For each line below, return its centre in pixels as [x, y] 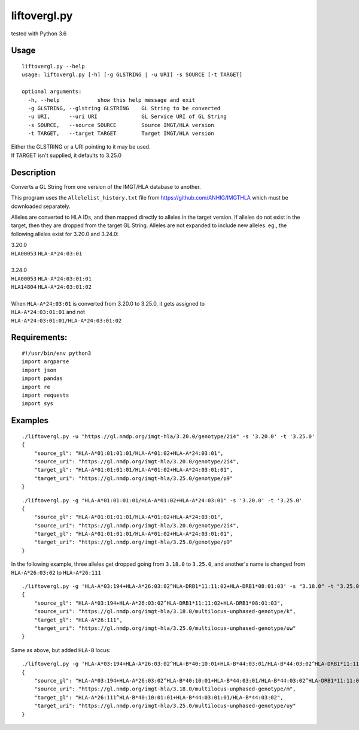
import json [39, 370]
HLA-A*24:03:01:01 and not [48, 312]
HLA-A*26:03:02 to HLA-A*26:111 [56, 572]
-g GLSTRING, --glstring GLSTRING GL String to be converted [124, 108]
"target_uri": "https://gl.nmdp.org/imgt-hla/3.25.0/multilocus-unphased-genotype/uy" [165, 706]
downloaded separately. [41, 206]
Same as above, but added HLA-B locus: [61, 650]
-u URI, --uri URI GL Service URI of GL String [127, 117]
